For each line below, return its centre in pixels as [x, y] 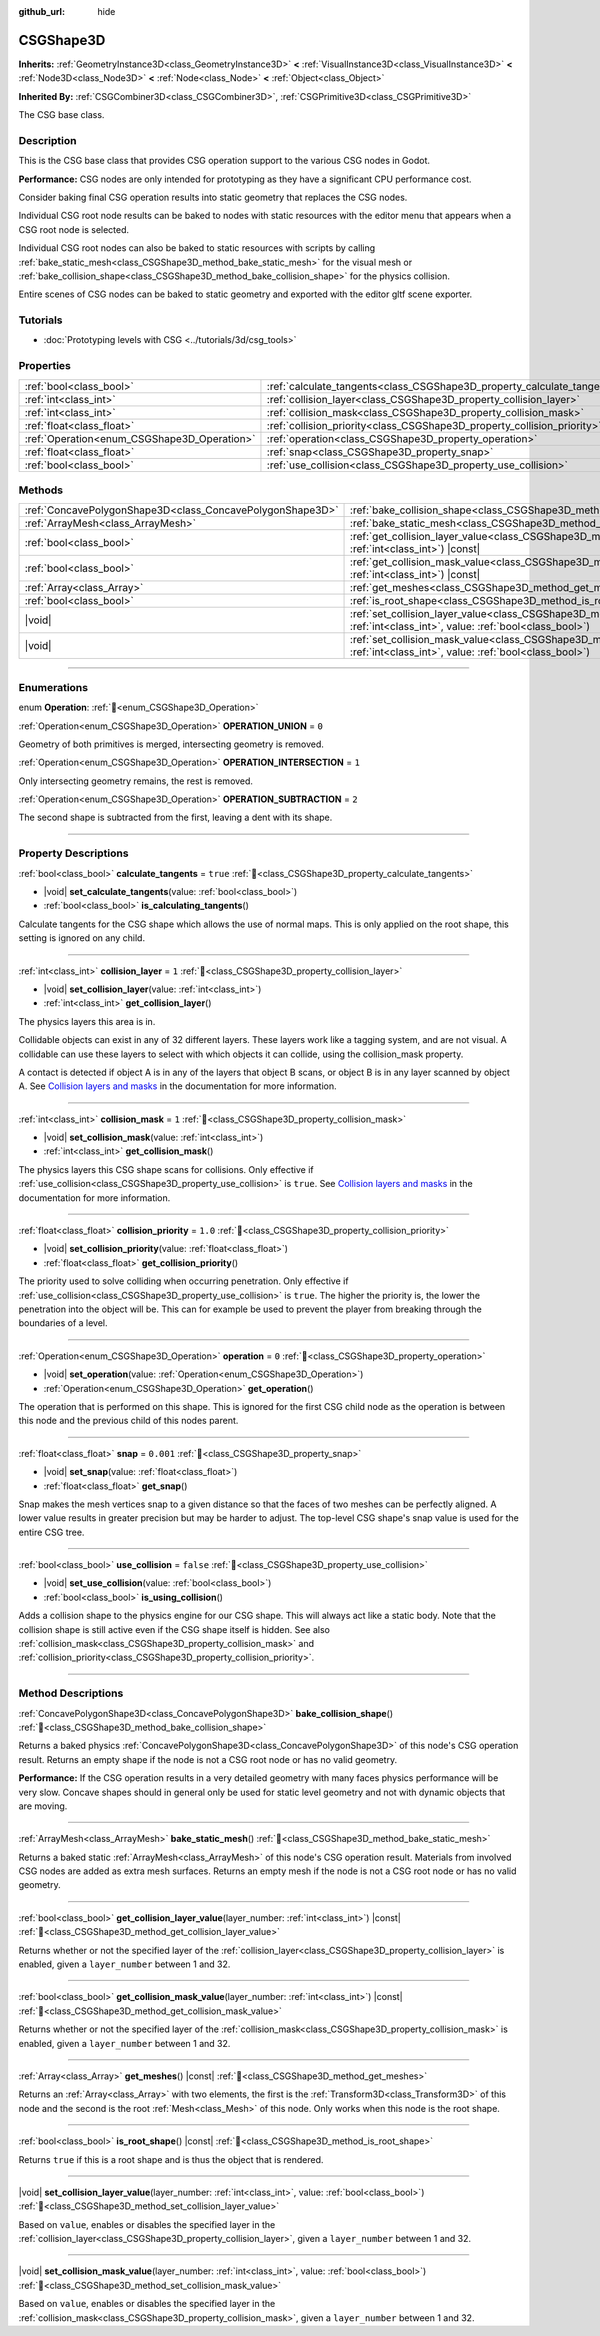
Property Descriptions [73, 853]
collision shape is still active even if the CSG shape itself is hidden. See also [174, 1629]
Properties [45, 366]
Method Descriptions [71, 1693]
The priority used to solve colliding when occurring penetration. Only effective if [183, 1281]
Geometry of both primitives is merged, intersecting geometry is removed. [171, 744]
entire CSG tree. [51, 1532]
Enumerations [53, 687]
